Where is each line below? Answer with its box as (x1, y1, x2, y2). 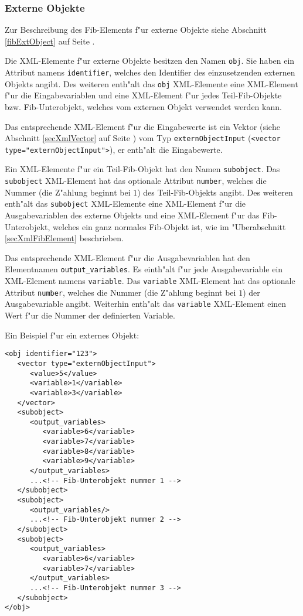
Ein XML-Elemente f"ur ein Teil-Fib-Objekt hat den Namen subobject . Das (5, 163, 280, 175)
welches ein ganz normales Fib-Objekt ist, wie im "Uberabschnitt (53, 220, 286, 232)
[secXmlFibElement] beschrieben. (5, 232, 124, 244)
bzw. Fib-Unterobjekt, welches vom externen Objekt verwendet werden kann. (5, 100, 282, 112)
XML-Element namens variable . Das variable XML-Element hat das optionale (5, 275, 295, 287)
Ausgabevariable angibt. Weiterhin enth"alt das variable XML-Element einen (5, 297, 287, 310)
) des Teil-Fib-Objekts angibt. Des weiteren (137, 186, 293, 198)
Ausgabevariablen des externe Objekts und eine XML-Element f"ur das (5, 209, 260, 221)
